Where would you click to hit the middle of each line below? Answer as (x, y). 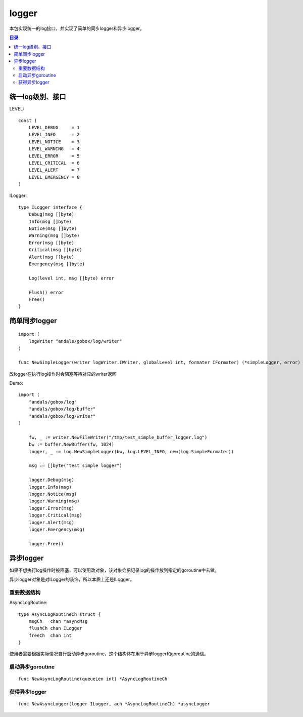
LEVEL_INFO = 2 (54, 135)
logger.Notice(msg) (53, 494)
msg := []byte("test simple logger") (75, 466)
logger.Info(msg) (50, 487)
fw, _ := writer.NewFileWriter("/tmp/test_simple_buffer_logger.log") (118, 437)
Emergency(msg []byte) (57, 264)
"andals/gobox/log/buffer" (62, 409)
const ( (28, 121)
